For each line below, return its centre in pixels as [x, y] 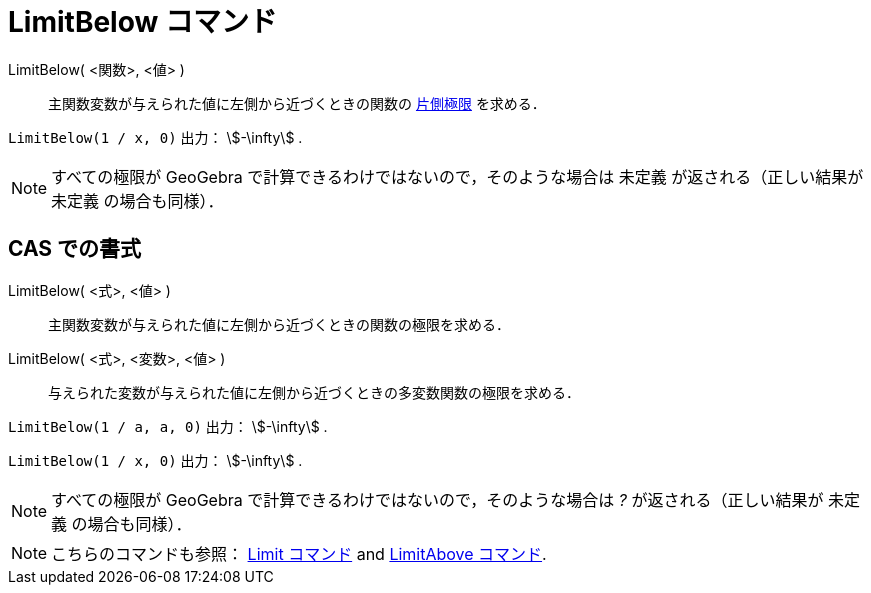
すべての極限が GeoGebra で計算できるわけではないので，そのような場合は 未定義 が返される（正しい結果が [457, 176]
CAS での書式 [75, 249]
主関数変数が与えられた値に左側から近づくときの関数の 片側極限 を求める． [297, 103]
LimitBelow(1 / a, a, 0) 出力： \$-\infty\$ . [168, 426]
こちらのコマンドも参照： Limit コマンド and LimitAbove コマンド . [299, 553]
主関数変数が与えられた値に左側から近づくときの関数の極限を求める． [279, 324]
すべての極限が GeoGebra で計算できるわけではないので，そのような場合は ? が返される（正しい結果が [437, 499]
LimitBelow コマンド [142, 22]
